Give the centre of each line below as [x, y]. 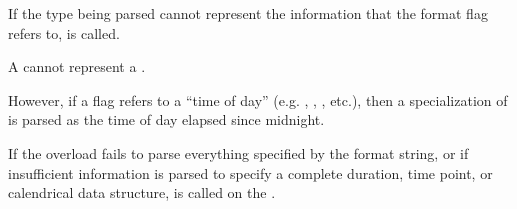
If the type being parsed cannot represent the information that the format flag [248, 13]
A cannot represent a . [77, 66]
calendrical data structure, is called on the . [142, 192]
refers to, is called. [64, 32]
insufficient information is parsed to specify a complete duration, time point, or [250, 172]
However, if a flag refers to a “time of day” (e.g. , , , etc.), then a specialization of [258, 99]
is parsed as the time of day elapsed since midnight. [166, 119]
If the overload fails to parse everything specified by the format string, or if [238, 152]
